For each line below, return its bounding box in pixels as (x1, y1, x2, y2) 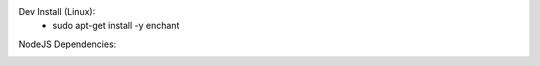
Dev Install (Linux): (18, 6, 96, 17)
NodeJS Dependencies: (18, 38, 117, 50)
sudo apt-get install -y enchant (52, 20, 180, 32)
